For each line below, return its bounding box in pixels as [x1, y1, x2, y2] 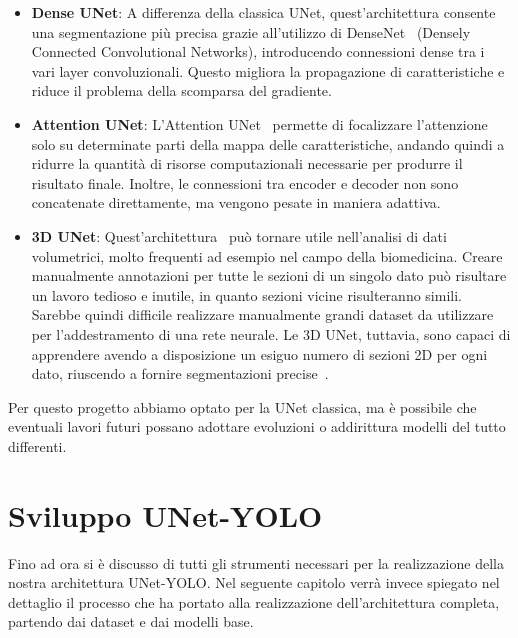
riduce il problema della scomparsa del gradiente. [31, 80, 332, 101]
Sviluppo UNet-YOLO [8, 494, 323, 535]
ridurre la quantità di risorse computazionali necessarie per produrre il [31, 153, 463, 174]
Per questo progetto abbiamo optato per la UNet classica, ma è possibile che [8, 396, 477, 417]
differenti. [8, 435, 67, 456]
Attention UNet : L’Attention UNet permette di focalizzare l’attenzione [31, 113, 488, 134]
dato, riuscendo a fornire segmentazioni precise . [31, 363, 329, 384]
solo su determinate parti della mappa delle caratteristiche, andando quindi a [31, 133, 505, 154]
